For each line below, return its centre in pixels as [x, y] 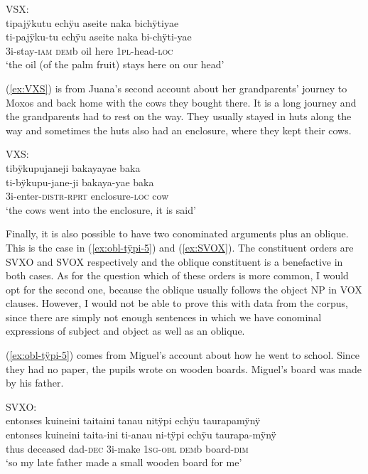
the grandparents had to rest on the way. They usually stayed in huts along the [179, 116]
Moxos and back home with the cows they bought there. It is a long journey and [181, 102]
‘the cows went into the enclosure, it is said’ [101, 209]
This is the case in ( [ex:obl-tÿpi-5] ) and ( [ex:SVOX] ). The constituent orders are [180, 247]
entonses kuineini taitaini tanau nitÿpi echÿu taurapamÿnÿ [133, 420]
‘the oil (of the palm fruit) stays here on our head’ [115, 64]
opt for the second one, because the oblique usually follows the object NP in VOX [184, 289]
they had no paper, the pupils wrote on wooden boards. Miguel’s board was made [184, 368]
